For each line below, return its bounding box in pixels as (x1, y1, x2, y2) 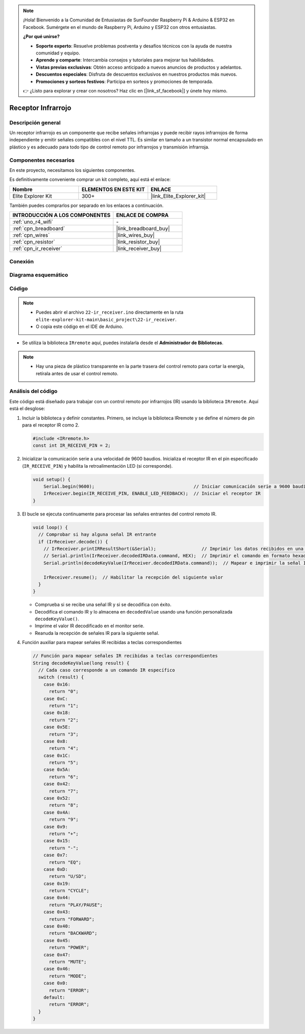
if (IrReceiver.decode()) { (38, 539, 108, 544)
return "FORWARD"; (49, 916, 95, 922)
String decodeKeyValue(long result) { (33, 660, 130, 666)
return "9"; (49, 816, 79, 823)
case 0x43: (43, 909, 71, 915)
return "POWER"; (49, 945, 89, 951)
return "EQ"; (49, 859, 81, 865)
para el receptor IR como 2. (22, 422, 80, 428)
